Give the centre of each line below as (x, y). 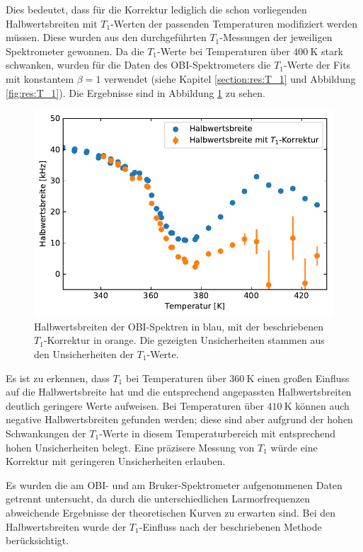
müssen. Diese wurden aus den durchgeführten (106, 37)
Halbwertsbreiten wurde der (66, 526)
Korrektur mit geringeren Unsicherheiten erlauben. (116, 461)
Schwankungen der (46, 433)
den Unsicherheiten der (84, 354)
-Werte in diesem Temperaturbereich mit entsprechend (218, 433)
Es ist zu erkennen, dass (58, 378)
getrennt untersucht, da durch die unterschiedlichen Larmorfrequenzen (158, 499)
